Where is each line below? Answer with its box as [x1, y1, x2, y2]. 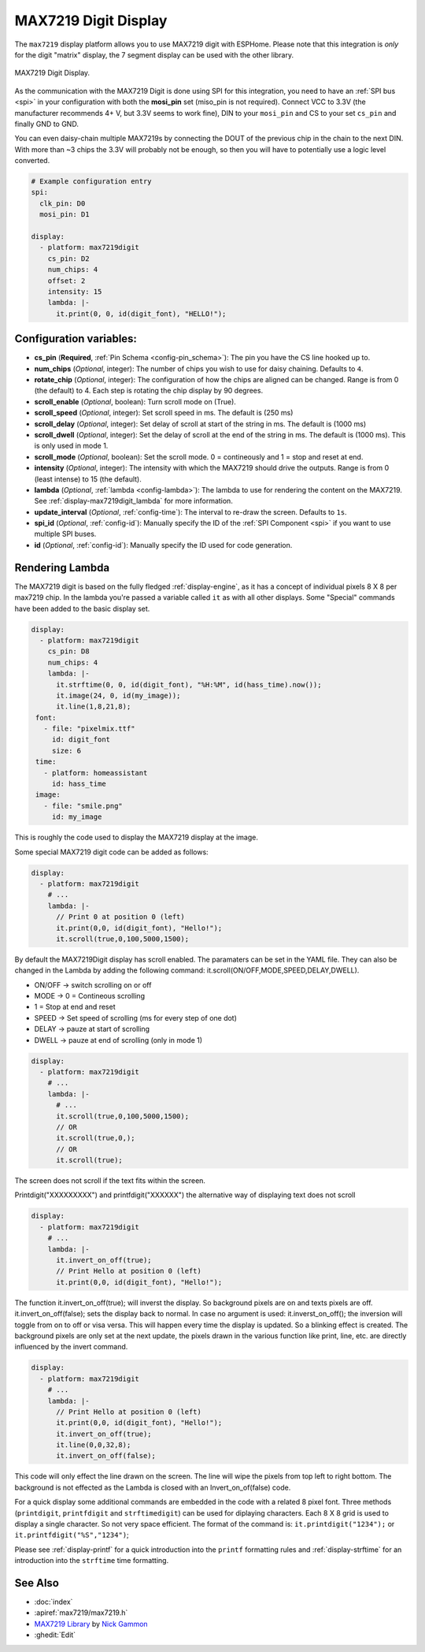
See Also [14, 1576, 59, 1590]
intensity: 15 [47, 287, 102, 296]
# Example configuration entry [31, 177, 153, 186]
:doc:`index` [34, 1597, 73, 1607]
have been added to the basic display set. [14, 604, 150, 613]
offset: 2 [47, 276, 86, 285]
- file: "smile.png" [43, 801, 124, 810]
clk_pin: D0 [39, 199, 86, 208]
